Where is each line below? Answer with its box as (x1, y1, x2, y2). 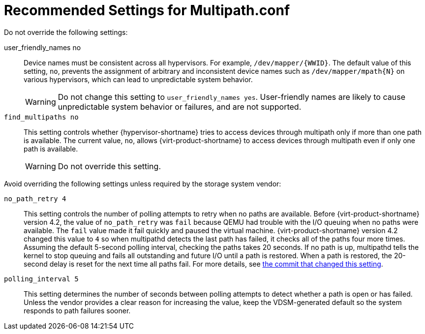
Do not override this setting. (58, 161, 161, 171)
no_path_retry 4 (4, 194, 66, 203)
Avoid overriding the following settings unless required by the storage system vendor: (4, 179, 281, 188)
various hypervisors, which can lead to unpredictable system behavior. (24, 75, 253, 84)
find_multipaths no (4, 113, 79, 121)
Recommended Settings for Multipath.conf (4, 2, 290, 19)
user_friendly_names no (4, 43, 81, 52)
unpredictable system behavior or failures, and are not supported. (58, 101, 302, 112)
